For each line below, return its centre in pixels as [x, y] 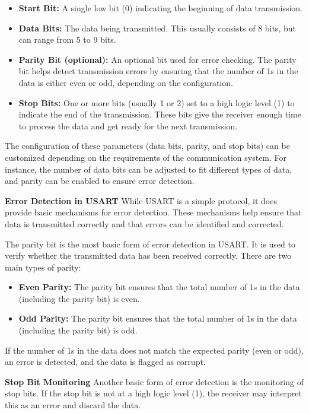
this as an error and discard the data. [73, 405]
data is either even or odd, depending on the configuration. [126, 82]
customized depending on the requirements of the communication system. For [146, 157]
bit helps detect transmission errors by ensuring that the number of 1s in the [158, 71]
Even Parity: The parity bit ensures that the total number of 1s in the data [159, 287]
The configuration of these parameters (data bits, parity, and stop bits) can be [147, 146]
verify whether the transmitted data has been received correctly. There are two [148, 255]
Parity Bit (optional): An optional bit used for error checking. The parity [157, 59]
